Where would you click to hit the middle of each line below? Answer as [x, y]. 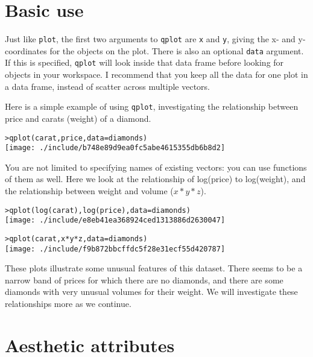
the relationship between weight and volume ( [89, 191]
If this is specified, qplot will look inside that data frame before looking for [144, 62]
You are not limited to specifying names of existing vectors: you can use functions [156, 167]
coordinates [26, 50]
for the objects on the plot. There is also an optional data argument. [177, 50]
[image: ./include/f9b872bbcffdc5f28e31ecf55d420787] [115, 249]
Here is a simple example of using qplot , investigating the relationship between [152, 106]
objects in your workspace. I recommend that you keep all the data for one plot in [156, 74]
